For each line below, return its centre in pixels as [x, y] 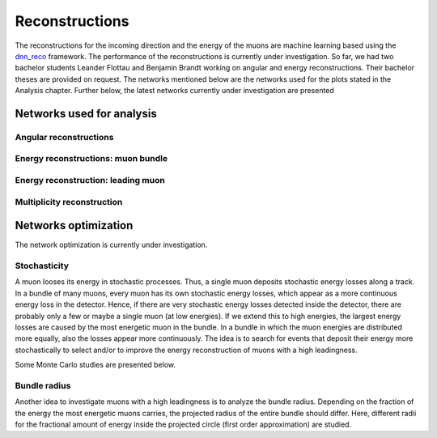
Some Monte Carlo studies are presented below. [95, 365]
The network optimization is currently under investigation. [111, 245]
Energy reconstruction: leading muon [90, 181]
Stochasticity [42, 266]
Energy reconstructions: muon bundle [91, 159]
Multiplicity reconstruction [69, 202]
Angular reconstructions [64, 137]
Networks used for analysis [86, 113]
